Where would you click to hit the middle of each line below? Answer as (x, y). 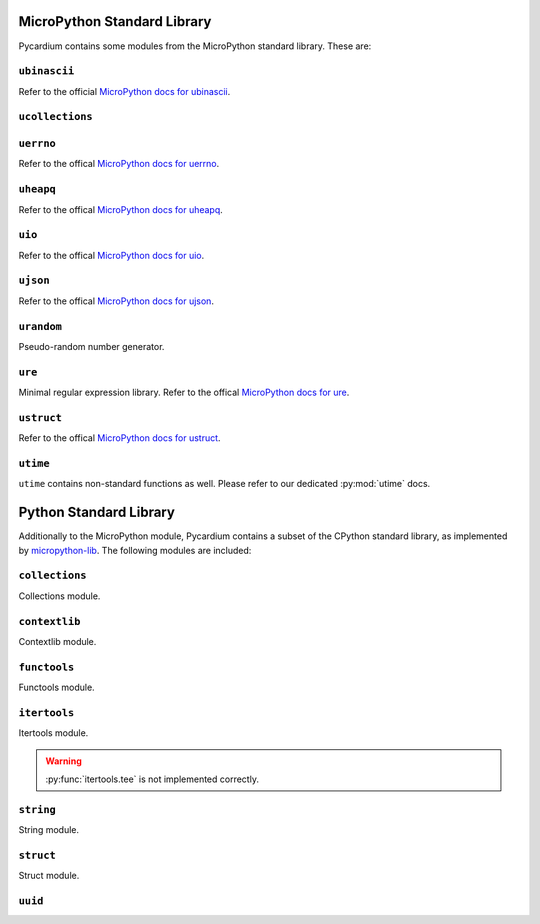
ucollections (56, 117)
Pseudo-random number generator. (91, 346)
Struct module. (49, 876)
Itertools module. (53, 733)
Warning (63, 761)
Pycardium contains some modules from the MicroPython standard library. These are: (195, 46)
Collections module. (59, 596)
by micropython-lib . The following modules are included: (135, 550)
